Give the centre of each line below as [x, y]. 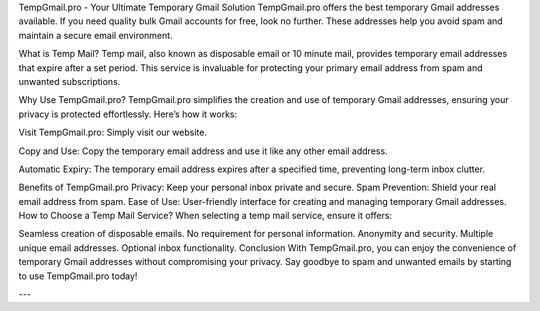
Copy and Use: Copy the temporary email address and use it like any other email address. [203, 151]
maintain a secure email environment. [96, 35]
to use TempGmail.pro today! [78, 276]
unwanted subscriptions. [69, 81]
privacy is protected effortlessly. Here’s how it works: [128, 114]
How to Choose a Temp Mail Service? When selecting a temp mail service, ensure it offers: [205, 216]
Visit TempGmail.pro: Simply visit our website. [112, 132]
